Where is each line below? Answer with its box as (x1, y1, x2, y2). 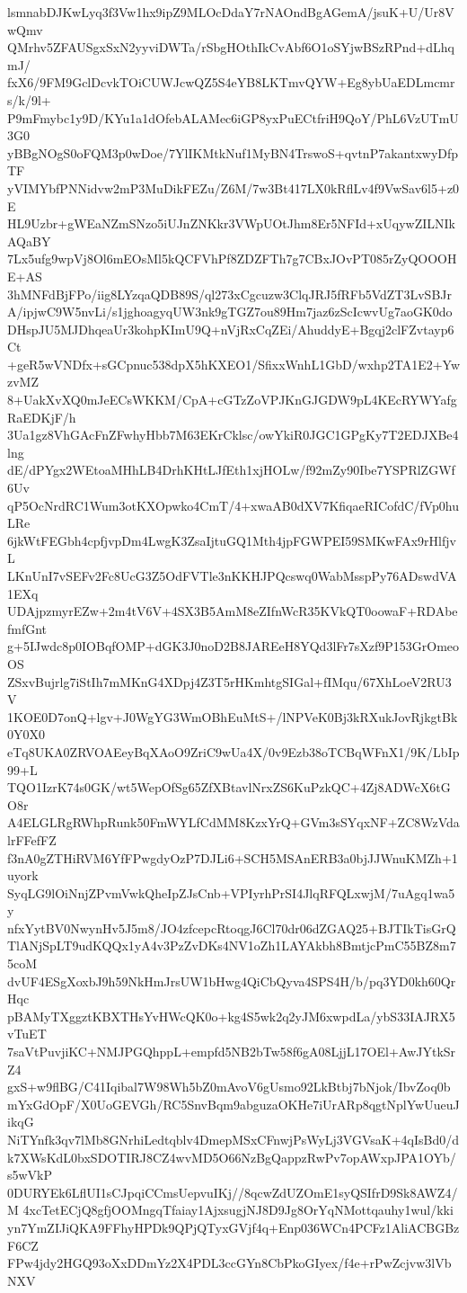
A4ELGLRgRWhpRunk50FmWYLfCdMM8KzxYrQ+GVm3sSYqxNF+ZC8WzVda (7, 813, 460, 832)
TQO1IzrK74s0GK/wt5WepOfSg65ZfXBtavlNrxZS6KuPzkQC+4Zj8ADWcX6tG (7, 778, 451, 797)
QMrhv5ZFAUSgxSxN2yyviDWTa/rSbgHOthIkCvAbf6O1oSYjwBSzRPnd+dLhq (7, 38, 454, 57)
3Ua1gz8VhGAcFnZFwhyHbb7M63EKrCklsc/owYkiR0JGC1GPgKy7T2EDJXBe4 (7, 425, 459, 444)
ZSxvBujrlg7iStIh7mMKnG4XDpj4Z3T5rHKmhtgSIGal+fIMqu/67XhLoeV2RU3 (7, 672, 452, 691)
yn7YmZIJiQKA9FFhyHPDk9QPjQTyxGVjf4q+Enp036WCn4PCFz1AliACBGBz (7, 1217, 460, 1236)
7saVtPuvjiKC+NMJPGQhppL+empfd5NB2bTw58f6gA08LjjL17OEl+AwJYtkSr (7, 1042, 456, 1061)
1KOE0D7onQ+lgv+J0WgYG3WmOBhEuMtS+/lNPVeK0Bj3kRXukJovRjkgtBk (7, 707, 458, 726)
